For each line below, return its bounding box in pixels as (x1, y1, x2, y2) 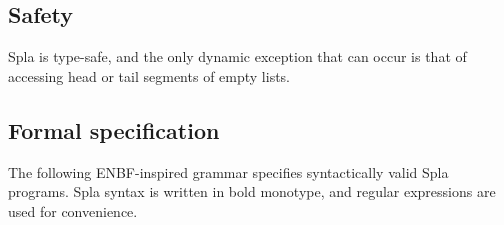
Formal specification (8, 114, 220, 145)
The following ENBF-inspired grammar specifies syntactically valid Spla (8, 161, 449, 182)
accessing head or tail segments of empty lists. (8, 65, 291, 86)
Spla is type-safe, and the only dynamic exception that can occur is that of (8, 46, 467, 67)
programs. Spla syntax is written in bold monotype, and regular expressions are (8, 181, 496, 202)
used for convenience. (8, 200, 138, 221)
